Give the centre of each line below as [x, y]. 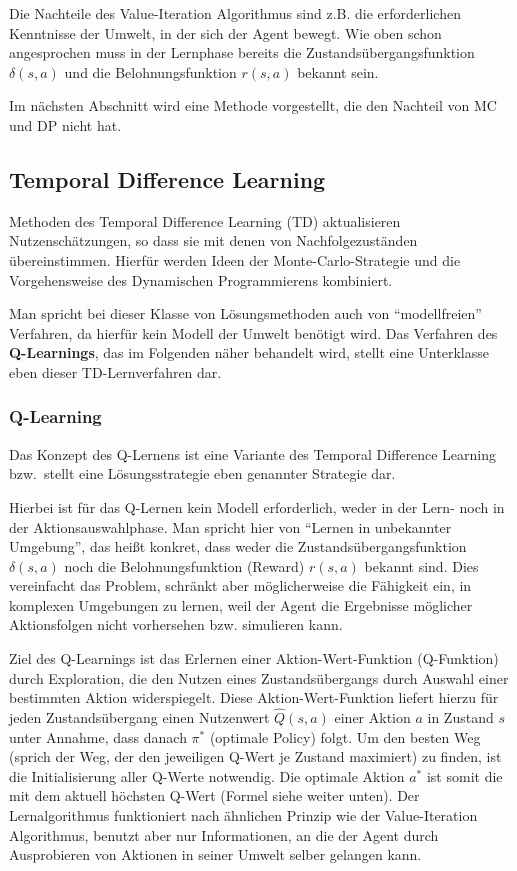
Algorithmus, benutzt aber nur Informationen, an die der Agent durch [224, 834]
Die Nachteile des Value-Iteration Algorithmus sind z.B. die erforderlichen [235, 13]
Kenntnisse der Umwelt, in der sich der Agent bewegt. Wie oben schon [225, 32]
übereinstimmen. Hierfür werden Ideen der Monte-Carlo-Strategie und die [235, 259]
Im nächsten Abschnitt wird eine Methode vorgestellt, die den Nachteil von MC [253, 105]
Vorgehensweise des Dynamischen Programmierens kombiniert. [201, 279]
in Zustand [460, 717]
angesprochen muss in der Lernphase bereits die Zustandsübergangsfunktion [242, 52]
